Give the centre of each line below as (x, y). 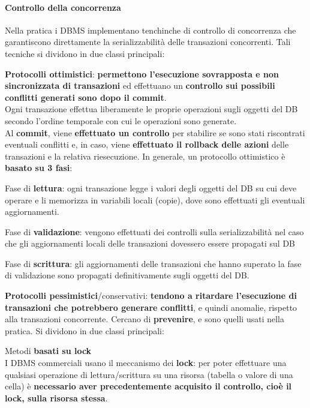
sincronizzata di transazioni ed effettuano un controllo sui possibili (140, 85)
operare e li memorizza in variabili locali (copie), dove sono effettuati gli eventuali (155, 199)
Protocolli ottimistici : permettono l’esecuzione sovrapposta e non (142, 73)
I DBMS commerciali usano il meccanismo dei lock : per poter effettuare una (146, 363)
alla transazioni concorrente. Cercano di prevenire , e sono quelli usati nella (145, 319)
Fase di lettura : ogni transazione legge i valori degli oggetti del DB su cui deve (151, 187)
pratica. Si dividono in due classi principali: (85, 330)
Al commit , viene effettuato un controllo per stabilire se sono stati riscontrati (155, 132)
